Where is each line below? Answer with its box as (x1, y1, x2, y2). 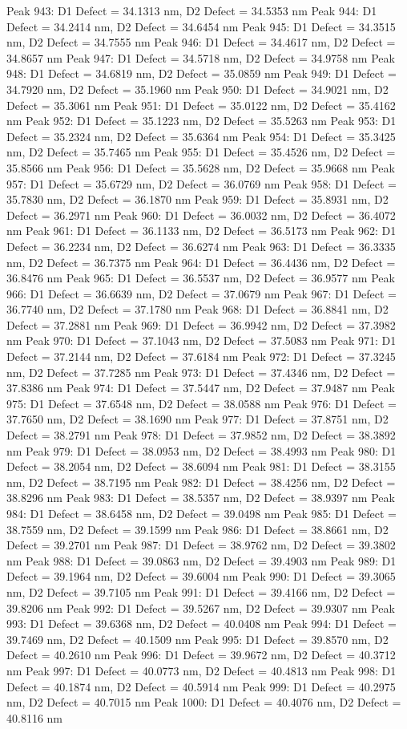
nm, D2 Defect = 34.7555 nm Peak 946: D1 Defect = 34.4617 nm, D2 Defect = (6, 34, 396, 51)
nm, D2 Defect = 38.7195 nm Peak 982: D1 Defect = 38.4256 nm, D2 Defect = (6, 473, 396, 490)
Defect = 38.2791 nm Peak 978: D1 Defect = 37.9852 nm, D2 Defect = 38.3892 (6, 427, 396, 443)
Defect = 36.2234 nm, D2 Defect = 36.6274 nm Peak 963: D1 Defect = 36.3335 (6, 237, 396, 254)
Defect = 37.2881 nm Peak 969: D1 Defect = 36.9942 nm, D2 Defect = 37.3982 (6, 316, 396, 333)
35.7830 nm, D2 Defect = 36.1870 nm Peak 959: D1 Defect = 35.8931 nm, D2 (6, 191, 389, 208)
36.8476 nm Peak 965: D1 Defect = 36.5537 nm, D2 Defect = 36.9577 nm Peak (6, 269, 395, 286)
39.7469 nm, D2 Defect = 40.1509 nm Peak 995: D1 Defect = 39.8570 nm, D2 (6, 630, 389, 647)
